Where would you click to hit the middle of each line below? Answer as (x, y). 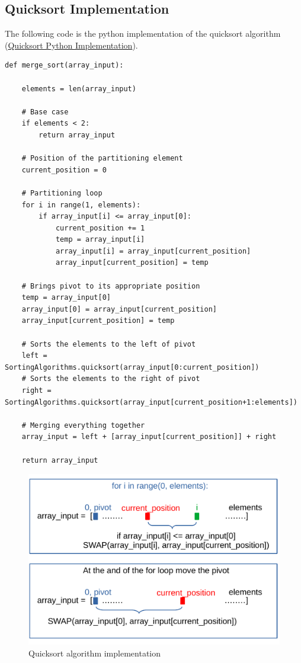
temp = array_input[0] (66, 298)
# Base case (45, 112)
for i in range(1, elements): (81, 205)
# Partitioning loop (62, 193)
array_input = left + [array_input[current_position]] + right (149, 437)
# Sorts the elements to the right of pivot (111, 379)
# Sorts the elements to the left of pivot (109, 344)
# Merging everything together (83, 425)
